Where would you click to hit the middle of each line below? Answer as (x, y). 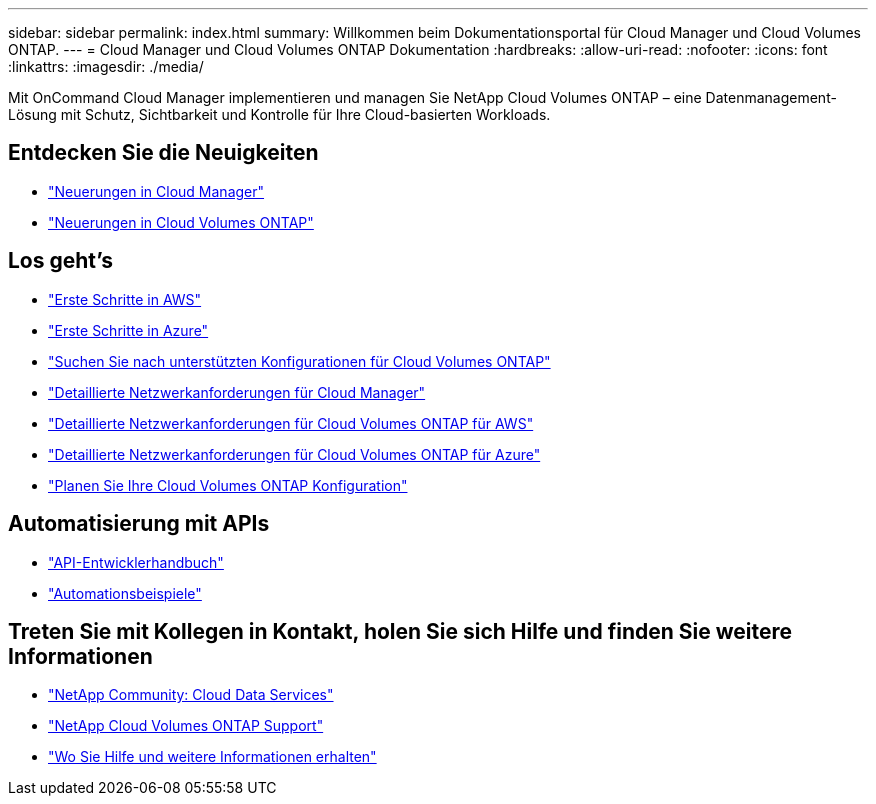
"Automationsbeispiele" (125, 593)
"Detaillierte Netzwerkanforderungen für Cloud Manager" (237, 392)
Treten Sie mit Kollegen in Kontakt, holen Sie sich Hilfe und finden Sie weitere (400, 631)
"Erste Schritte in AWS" (125, 299)
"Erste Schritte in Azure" (128, 330)
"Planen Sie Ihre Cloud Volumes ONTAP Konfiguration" (228, 485)
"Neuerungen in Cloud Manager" (156, 191)
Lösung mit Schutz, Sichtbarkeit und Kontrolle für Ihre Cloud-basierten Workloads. (279, 114)
